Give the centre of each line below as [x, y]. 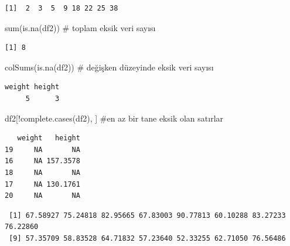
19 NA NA [42, 149]
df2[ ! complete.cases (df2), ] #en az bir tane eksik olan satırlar [114, 118]
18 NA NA [42, 172]
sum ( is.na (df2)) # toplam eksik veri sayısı [80, 27]
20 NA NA [42, 196]
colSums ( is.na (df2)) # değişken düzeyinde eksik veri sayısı [109, 67]
